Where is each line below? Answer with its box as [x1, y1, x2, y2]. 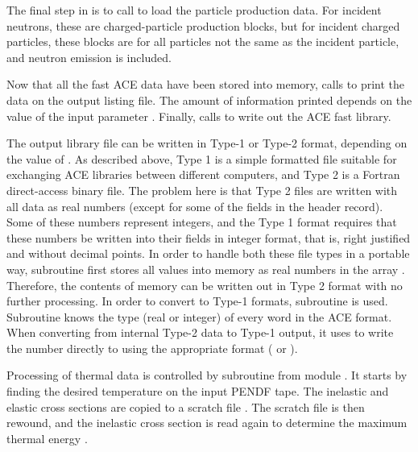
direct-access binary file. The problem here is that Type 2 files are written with [6, 181, 398, 198]
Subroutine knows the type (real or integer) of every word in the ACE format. [6, 308, 392, 325]
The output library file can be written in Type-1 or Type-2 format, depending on [6, 135, 408, 151]
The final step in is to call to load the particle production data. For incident [6, 2, 382, 18]
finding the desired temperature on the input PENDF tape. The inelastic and [6, 383, 389, 400]
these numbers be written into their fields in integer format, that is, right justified [6, 229, 411, 246]
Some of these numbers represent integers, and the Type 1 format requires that [6, 214, 397, 230]
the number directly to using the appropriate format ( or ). [6, 339, 298, 356]
